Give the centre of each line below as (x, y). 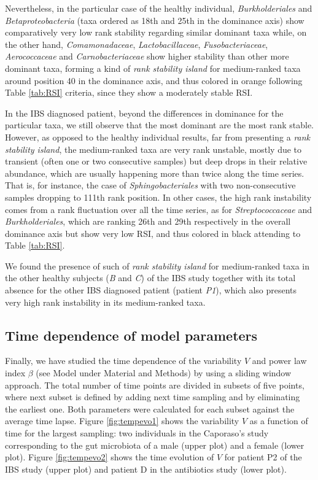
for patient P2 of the (263, 457)
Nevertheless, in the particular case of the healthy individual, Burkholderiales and (159, 8)
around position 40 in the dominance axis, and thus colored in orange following (154, 80)
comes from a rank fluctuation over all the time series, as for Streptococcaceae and (159, 209)
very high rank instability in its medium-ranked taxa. (105, 302)
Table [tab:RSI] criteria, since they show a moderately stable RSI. (129, 92)
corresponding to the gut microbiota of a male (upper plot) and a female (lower (155, 445)
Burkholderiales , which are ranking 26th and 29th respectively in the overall (148, 221)
